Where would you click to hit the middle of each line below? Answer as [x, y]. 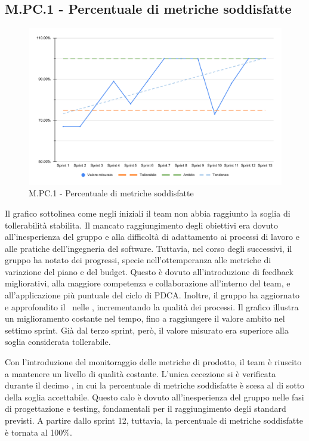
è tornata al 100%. [38, 432]
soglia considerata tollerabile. [58, 342]
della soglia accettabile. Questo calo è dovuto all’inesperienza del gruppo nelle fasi [154, 397]
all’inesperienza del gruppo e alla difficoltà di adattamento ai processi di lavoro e [152, 237]
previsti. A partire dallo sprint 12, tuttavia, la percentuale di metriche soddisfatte [154, 420]
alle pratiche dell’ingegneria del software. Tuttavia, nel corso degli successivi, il [149, 248]
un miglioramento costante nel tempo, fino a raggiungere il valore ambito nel [145, 318]
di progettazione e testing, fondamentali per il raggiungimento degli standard [146, 408]
